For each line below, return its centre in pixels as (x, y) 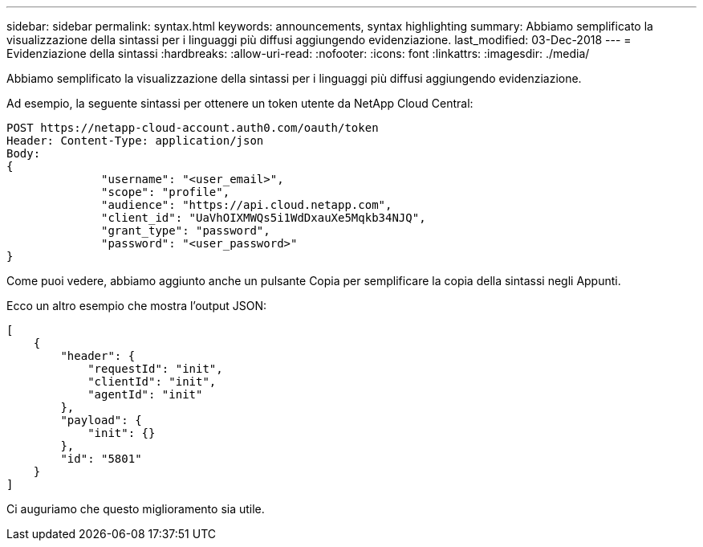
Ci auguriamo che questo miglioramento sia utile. (136, 509)
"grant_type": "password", (186, 231)
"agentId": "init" (145, 394)
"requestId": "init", (155, 369)
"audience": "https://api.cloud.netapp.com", (247, 205)
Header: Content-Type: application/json (135, 141)
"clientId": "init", (152, 382)
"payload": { (101, 420)
